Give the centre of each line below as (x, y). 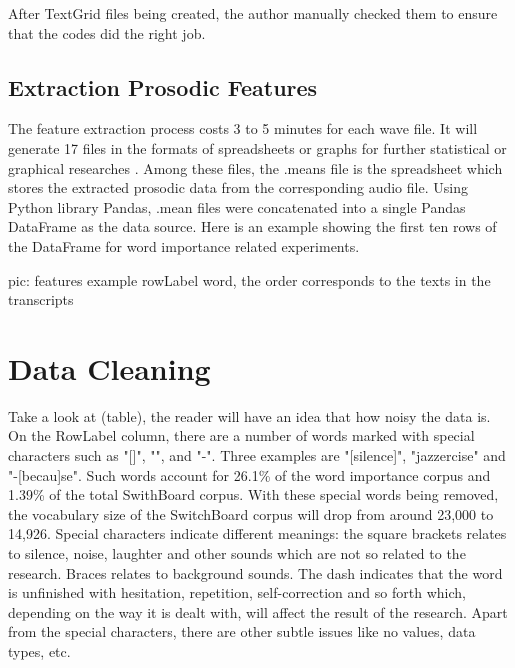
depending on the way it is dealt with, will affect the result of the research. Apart (258, 611)
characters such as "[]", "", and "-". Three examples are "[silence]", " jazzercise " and (257, 455)
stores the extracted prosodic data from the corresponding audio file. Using (238, 187)
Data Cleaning (109, 367)
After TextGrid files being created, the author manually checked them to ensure (253, 13)
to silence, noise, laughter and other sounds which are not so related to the (237, 553)
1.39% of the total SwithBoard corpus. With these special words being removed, (253, 494)
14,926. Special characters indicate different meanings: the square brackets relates (257, 533)
